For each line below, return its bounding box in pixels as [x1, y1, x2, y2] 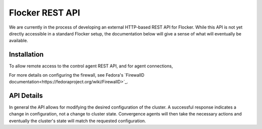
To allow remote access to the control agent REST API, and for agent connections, [9, 63, 173, 69]
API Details [9, 91, 43, 99]
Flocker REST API [9, 7, 80, 18]
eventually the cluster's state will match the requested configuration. [9, 118, 147, 124]
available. [9, 38, 29, 44]
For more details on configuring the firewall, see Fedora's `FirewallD [9, 72, 145, 78]
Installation [9, 50, 44, 59]
